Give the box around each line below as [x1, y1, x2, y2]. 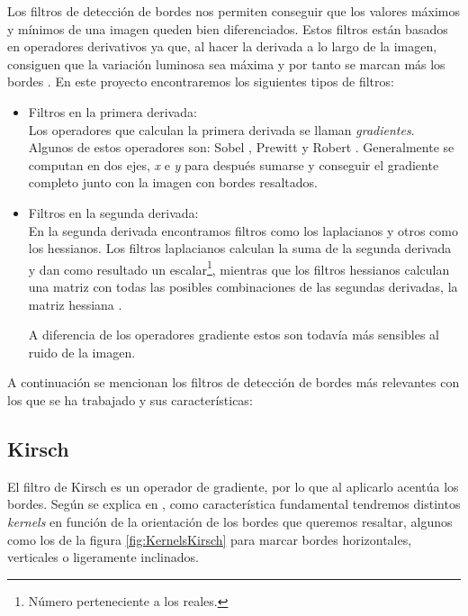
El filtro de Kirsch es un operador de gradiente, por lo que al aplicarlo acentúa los [7, 476, 459, 495]
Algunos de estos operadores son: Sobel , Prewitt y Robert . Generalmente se [28, 138, 454, 157]
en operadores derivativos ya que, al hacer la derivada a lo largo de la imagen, [7, 37, 437, 56]
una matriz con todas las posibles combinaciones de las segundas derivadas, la [28, 276, 458, 295]
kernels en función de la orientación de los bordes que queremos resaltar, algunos [7, 512, 453, 530]
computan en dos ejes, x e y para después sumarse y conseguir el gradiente [28, 155, 439, 174]
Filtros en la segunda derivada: [28, 203, 199, 222]
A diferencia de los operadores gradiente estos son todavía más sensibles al [28, 325, 439, 344]
